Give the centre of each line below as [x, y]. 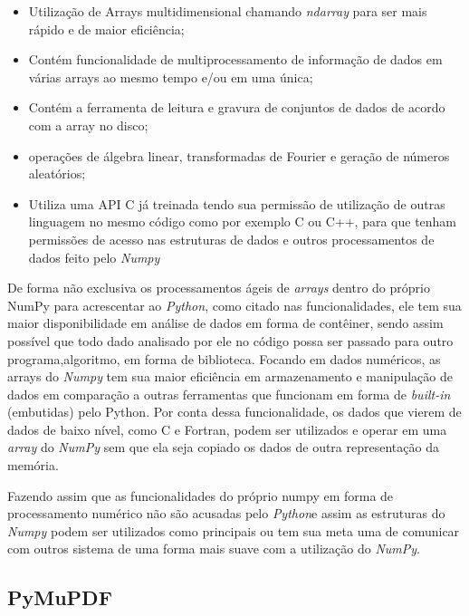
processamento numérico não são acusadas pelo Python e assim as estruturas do [226, 513]
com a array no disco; [88, 125]
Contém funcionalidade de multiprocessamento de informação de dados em [235, 59]
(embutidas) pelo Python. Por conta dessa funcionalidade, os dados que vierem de [234, 412]
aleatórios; [57, 173]
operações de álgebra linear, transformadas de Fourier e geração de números [239, 155]
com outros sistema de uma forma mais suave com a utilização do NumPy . [214, 549]
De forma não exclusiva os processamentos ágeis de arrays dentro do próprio [219, 288]
